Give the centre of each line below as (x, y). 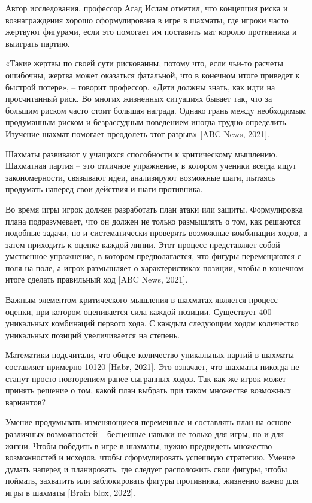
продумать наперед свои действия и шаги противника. (104, 189)
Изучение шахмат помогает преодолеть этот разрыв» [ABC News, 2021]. (137, 133)
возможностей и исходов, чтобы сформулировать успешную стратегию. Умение (150, 457)
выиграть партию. (38, 43)
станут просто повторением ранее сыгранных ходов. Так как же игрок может (146, 378)
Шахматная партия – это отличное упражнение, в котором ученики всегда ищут (151, 166)
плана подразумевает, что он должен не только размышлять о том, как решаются (153, 221)
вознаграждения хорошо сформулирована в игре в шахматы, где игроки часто (147, 19)
